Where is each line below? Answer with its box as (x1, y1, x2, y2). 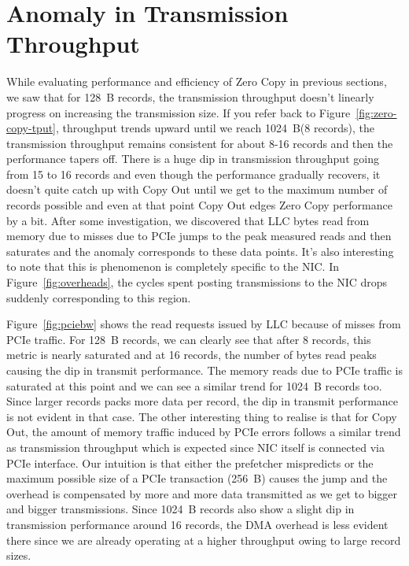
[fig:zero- (356, 104, 397, 120)
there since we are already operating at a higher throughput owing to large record (6, 531, 401, 548)
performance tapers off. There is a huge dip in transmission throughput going (6, 150, 379, 167)
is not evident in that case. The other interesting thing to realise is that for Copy (6, 408, 397, 424)
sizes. (6, 547, 31, 564)
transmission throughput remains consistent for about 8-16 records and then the (6, 135, 393, 151)
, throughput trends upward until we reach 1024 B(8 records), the (56, 120, 375, 136)
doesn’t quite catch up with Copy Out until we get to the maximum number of (6, 181, 388, 198)
